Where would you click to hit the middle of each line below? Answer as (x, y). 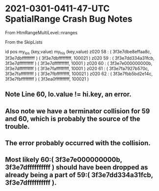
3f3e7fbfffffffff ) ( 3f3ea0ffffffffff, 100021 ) (47, 79)
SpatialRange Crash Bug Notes (69, 19)
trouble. (18, 126)
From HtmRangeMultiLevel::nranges (41, 32)
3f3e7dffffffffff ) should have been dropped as (77, 167)
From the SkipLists (24, 42)
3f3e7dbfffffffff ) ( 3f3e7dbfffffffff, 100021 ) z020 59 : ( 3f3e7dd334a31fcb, (80, 58)
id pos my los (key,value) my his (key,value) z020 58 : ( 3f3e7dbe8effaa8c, (78, 52)
